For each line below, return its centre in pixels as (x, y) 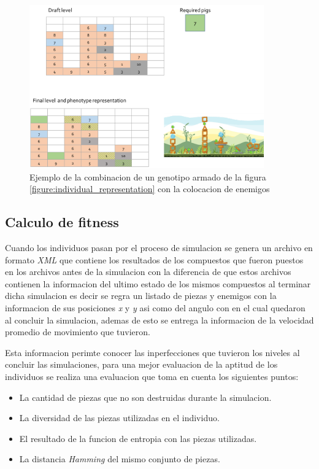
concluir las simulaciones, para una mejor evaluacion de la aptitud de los (141, 364)
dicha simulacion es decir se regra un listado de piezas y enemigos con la (141, 296)
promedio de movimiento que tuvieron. (78, 332)
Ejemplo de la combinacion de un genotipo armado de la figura (148, 176)
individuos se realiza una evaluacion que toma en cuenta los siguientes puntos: (152, 376)
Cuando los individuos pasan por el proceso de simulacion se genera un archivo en (159, 248)
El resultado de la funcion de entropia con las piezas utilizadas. (138, 438)
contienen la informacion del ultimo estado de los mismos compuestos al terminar (158, 283)
